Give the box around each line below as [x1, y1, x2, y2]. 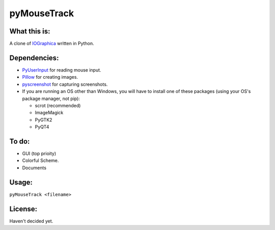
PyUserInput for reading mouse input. [22, 67, 101, 73]
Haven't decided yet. [9, 218, 53, 224]
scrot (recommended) [35, 102, 81, 109]
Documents [22, 165, 47, 171]
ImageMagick [35, 110, 64, 116]
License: [9, 205, 38, 213]
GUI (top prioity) [22, 150, 56, 156]
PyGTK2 [35, 117, 52, 123]
